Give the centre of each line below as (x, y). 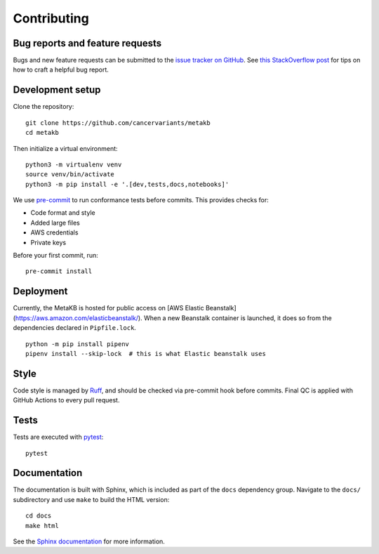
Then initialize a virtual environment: (66, 148)
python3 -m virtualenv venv (74, 164)
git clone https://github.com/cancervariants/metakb (118, 123)
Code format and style (63, 213)
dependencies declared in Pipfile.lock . (75, 328)
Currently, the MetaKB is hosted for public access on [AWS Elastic (108, 308)
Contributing (51, 18)
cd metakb (42, 133)
